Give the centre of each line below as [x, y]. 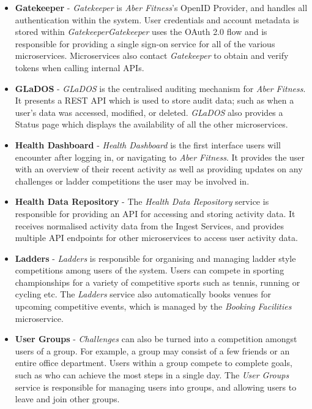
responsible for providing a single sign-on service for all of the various [145, 43]
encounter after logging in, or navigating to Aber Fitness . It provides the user [160, 157]
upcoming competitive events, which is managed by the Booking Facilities [153, 306]
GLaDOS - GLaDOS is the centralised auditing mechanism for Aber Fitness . [160, 88]
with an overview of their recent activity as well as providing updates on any [159, 169]
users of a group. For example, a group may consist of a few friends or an [152, 350]
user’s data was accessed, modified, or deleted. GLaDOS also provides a [149, 112]
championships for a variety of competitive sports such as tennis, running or [158, 282]
